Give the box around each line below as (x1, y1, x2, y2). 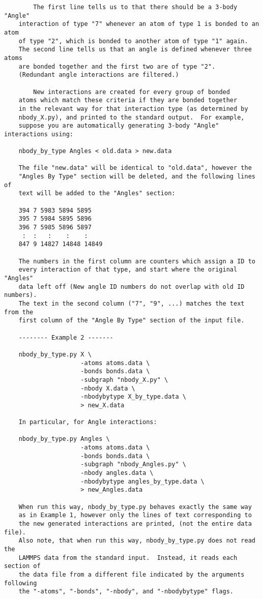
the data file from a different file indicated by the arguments (18, 571, 245, 578)
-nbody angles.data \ (80, 469, 154, 477)
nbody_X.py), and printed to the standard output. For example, (18, 113, 245, 121)
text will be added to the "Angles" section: (18, 190, 176, 197)
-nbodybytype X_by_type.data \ (80, 393, 186, 401)
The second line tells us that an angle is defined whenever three (18, 46, 252, 53)
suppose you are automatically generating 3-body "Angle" (18, 122, 219, 130)
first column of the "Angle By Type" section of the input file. (18, 317, 245, 324)
